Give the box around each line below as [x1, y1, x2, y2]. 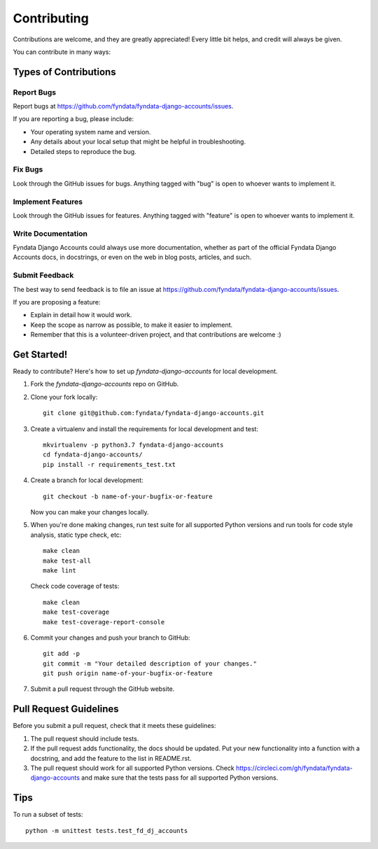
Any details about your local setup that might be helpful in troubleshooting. [30, 137, 246, 146]
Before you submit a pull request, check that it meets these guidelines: [13, 722, 216, 730]
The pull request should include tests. [30, 734, 139, 743]
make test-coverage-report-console [43, 618, 165, 626]
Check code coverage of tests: [30, 582, 120, 591]
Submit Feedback [13, 270, 74, 280]
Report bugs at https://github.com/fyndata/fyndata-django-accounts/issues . [13, 102, 234, 111]
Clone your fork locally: [30, 393, 98, 401]
